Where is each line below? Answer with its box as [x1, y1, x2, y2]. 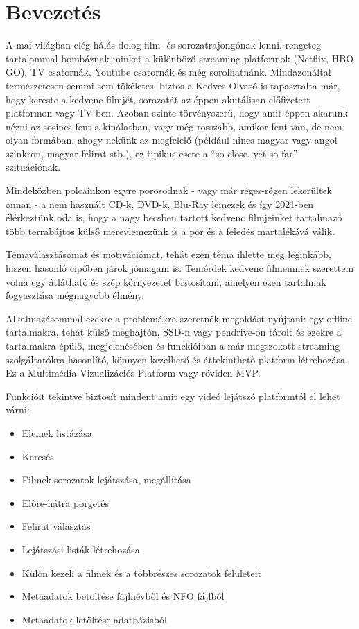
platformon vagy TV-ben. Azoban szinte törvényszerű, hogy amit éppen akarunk [6, 105, 348, 120]
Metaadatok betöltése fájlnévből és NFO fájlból [21, 589, 225, 603]
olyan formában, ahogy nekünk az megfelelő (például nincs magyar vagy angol [6, 132, 338, 147]
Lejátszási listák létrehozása [21, 542, 140, 556]
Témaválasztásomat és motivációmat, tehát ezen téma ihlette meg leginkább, [6, 247, 331, 261]
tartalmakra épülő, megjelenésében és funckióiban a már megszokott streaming [6, 338, 340, 352]
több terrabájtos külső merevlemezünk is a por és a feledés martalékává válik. [6, 223, 335, 238]
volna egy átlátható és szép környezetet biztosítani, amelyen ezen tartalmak [6, 274, 326, 288]
